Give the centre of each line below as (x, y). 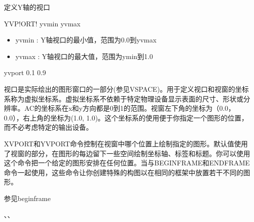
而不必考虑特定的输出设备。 (48, 127)
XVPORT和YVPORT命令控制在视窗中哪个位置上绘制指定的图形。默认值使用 (126, 143)
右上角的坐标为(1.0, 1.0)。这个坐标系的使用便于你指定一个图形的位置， (136, 117)
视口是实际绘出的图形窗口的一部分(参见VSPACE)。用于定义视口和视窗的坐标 (127, 89)
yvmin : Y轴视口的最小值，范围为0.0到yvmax (86, 40)
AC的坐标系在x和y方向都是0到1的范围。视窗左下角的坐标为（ (122, 108)
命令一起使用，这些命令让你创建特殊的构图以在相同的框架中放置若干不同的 (124, 172)
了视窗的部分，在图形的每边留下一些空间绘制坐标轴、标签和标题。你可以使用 (127, 153)
